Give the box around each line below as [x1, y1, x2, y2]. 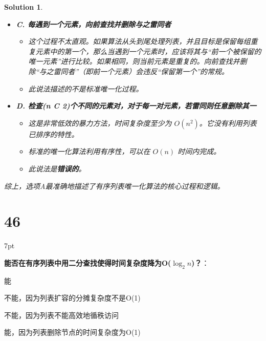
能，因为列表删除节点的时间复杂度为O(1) [4, 327, 141, 337]
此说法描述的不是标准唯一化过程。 [28, 83, 143, 94]
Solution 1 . [4, 2, 43, 12]
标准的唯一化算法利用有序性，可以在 [28, 146, 150, 157]
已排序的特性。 [28, 129, 79, 139]
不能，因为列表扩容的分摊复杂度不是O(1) [4, 292, 141, 303]
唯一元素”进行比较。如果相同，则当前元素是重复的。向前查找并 [28, 56, 240, 67]
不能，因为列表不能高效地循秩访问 [4, 309, 119, 320]
